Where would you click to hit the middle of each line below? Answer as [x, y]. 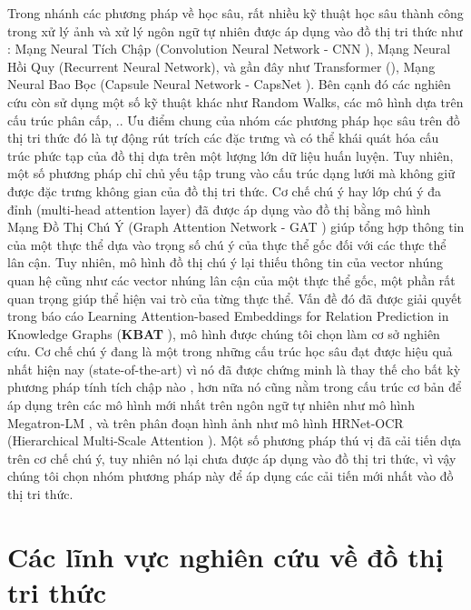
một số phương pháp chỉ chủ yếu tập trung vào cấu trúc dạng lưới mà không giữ [231, 173]
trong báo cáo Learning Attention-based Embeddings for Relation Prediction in [228, 316]
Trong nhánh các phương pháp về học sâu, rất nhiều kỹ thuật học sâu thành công [235, 13]
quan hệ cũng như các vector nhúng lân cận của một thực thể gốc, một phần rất [231, 280]
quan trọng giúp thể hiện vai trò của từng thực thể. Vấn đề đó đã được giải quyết [235, 298]
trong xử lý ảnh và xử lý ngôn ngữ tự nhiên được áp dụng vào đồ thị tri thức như [235, 30]
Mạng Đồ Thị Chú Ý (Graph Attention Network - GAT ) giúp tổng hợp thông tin [236, 227]
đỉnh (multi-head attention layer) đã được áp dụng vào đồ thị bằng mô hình [219, 209]
